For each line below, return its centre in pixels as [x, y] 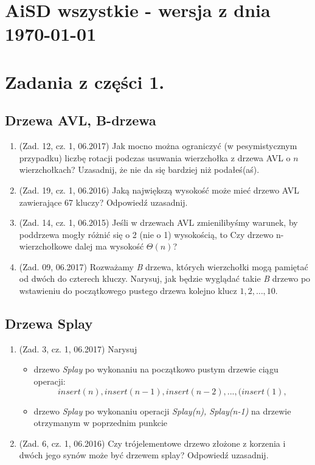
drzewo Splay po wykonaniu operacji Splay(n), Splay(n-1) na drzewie [162, 411]
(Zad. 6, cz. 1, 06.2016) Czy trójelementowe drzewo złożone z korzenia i [152, 443]
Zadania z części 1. [85, 81]
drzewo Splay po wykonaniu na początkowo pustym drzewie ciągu [156, 369]
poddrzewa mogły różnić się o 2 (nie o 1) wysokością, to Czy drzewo [146, 234]
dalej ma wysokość [109, 246]
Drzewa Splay [49, 323]
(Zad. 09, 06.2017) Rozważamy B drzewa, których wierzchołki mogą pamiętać [164, 266]
